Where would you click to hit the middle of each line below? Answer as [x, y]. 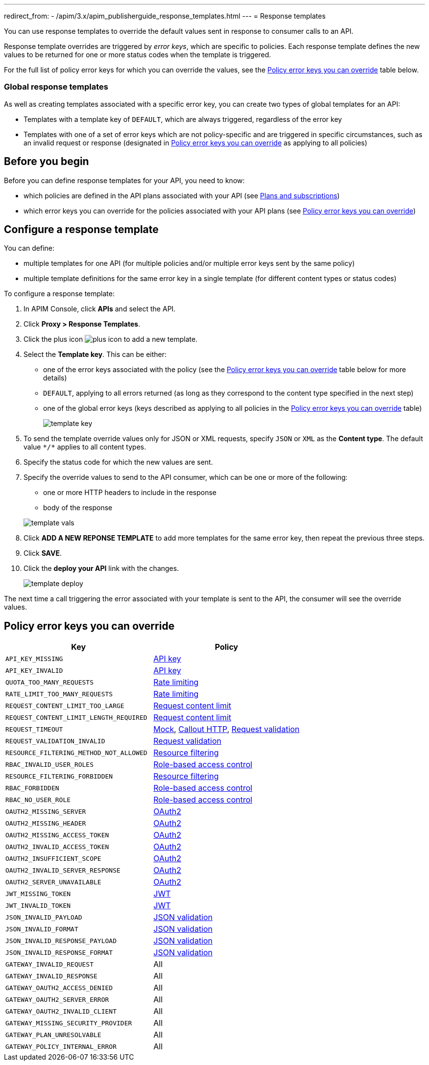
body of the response [78, 508]
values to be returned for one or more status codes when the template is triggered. [138, 55]
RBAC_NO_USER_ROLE [38, 800]
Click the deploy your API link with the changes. [101, 568]
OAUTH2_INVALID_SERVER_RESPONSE [63, 870]
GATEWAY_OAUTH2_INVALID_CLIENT [61, 1011]
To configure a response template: [59, 294]
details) [55, 378]
